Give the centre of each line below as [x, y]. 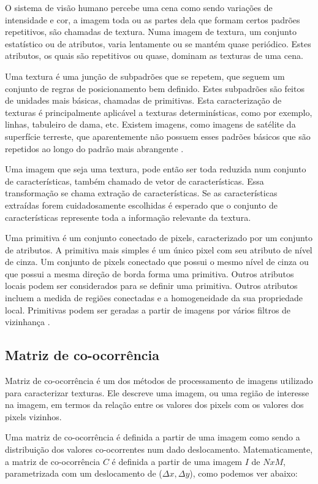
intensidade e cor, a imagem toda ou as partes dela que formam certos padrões [153, 19]
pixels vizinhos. [33, 416]
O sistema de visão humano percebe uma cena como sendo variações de [139, 7]
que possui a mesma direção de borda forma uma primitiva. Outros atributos [150, 273]
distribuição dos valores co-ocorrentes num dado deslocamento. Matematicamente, [159, 449]
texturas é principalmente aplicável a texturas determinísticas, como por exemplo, [159, 112]
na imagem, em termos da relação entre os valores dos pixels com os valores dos [154, 405]
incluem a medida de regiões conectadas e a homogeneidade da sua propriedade [154, 298]
